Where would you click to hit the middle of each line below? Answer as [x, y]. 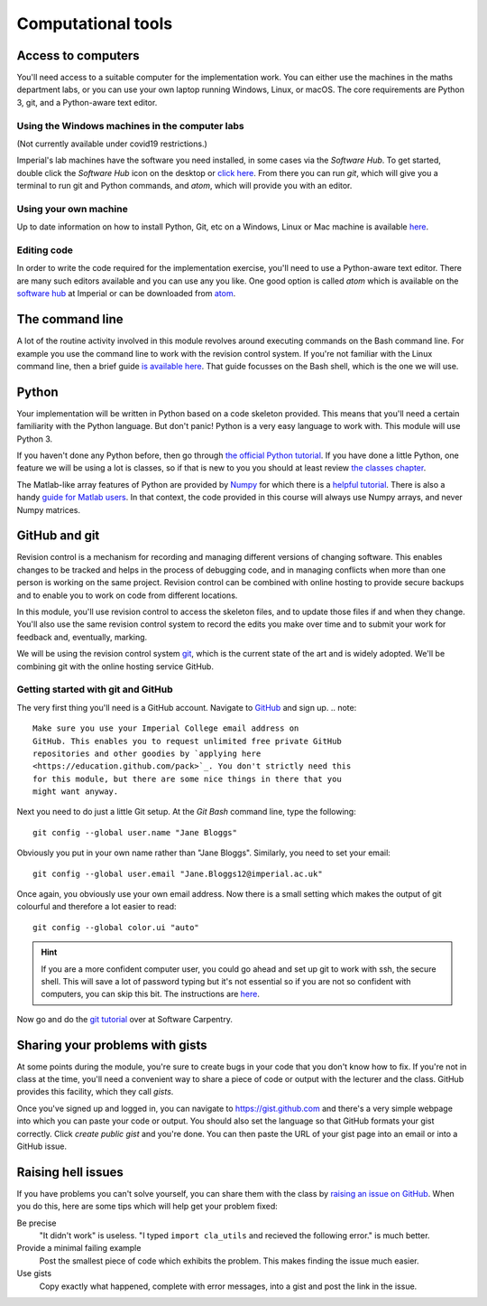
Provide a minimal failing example [79, 1248]
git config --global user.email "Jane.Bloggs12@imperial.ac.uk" [178, 873]
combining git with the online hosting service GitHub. [115, 666]
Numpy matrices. [49, 509]
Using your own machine [72, 209]
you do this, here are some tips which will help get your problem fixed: [147, 1207]
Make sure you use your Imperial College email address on [166, 728]
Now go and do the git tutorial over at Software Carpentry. [125, 1019]
